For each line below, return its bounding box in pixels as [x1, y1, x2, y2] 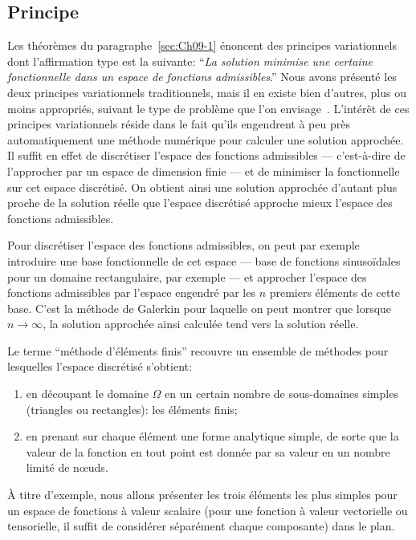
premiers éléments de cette [269, 284, 401, 301]
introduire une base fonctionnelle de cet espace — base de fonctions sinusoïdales [7, 252, 401, 269]
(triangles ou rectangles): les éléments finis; [26, 400, 238, 417]
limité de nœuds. [26, 459, 108, 476]
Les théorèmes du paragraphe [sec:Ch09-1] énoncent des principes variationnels [7, 37, 398, 54]
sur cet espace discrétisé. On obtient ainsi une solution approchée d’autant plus [7, 178, 398, 195]
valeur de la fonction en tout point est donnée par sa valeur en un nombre [26, 443, 390, 460]
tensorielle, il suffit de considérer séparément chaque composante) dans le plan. [7, 518, 395, 534]
